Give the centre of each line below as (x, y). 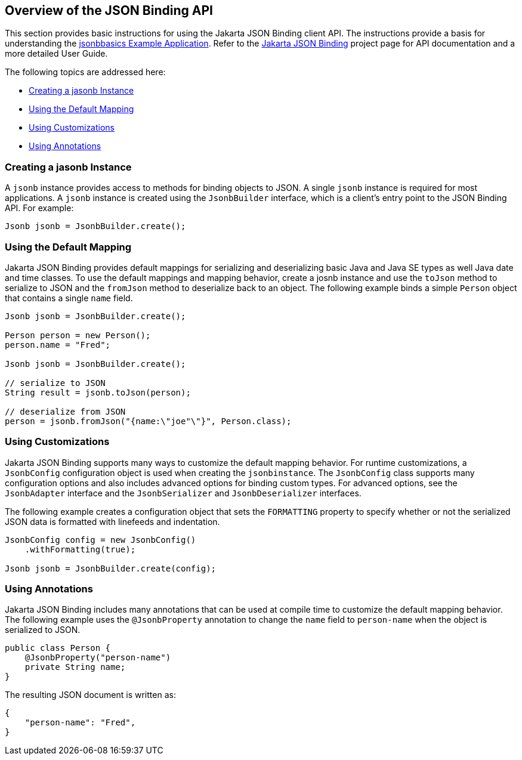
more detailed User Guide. (56, 54)
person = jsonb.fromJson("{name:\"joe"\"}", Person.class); (148, 421)
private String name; (75, 667)
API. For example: (39, 208)
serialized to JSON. (43, 630)
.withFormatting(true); (80, 549)
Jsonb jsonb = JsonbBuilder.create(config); (111, 568)
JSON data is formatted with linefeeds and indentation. (112, 521)
